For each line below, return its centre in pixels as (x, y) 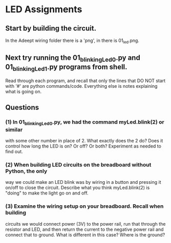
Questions (22, 107)
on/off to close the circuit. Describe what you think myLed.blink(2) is (78, 188)
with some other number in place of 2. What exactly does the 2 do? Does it (84, 140)
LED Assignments (44, 9)
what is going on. (24, 91)
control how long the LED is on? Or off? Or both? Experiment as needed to (83, 146)
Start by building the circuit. (51, 28)
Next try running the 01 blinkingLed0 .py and (73, 58)
